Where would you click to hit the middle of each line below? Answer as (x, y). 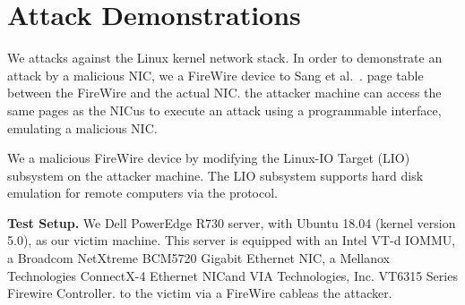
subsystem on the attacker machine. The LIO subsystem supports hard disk (215, 175)
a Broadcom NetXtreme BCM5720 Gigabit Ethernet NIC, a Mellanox (198, 258)
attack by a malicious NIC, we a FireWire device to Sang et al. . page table (215, 75)
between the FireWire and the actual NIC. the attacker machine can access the (224, 93)
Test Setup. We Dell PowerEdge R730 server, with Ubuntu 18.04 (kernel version (232, 222)
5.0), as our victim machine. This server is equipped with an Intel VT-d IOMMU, (232, 240)
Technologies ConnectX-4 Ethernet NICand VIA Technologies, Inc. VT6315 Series (232, 275)
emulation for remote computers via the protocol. (143, 193)
